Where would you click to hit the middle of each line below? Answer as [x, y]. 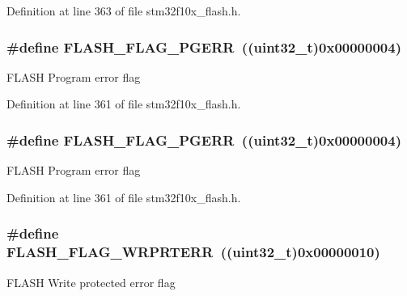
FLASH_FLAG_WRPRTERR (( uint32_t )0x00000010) [193, 252]
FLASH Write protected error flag [91, 282]
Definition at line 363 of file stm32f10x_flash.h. [124, 11]
